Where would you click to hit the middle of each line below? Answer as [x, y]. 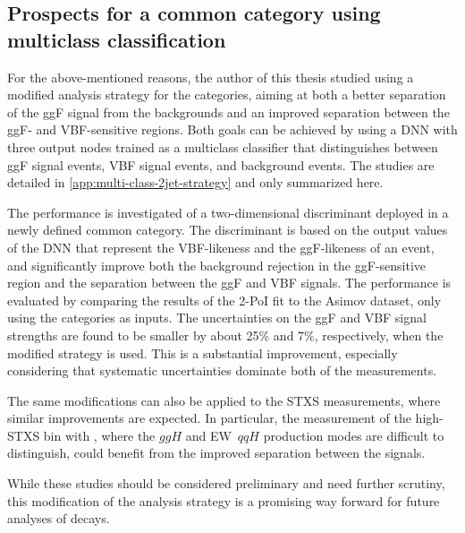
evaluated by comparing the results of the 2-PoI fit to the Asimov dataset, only [224, 300]
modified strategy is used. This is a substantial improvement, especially [203, 352]
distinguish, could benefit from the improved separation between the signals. [216, 453]
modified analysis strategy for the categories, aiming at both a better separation [227, 95]
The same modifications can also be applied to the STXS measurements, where [224, 400]
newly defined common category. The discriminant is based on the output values [228, 230]
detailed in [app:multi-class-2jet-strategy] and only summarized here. [195, 182]
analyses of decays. [59, 518]
